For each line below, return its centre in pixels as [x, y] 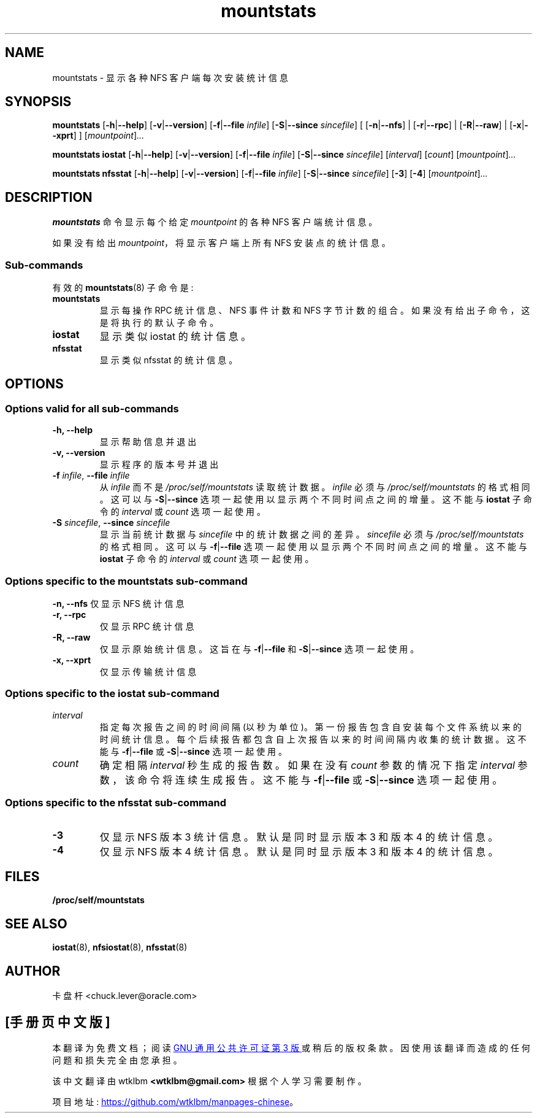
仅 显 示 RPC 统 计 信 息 [147, 626]
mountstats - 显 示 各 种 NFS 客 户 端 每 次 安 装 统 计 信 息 [170, 77]
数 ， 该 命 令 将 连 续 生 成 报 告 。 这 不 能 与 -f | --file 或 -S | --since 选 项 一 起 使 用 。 [301, 780]
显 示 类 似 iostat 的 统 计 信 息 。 [175, 337]
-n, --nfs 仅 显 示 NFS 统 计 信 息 [118, 603]
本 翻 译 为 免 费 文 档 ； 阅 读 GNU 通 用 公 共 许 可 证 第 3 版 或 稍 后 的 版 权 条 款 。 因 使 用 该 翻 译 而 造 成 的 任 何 [291, 1047]
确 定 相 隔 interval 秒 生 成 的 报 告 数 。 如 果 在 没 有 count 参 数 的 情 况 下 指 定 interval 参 [314, 765]
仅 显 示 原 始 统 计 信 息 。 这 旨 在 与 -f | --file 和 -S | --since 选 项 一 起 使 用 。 [259, 649]
